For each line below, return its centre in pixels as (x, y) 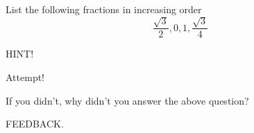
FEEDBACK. (35, 124)
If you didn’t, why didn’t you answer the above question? (127, 100)
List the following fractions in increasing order (104, 9)
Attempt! (25, 77)
